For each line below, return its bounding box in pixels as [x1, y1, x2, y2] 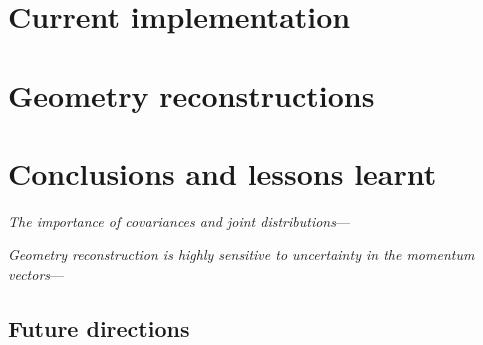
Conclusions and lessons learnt [8, 152, 437, 193]
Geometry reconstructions [8, 74, 375, 115]
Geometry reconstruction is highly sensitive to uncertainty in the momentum [8, 244, 475, 265]
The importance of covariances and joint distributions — [8, 210, 350, 231]
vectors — [8, 264, 65, 285]
